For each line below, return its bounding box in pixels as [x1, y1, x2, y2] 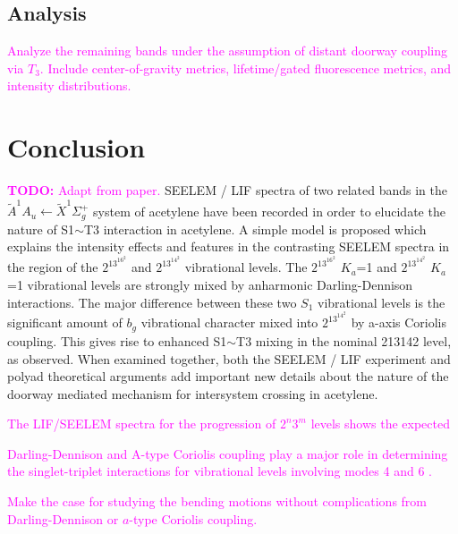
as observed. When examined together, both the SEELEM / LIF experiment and [7, 349, 451, 368]
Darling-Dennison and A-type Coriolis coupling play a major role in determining [7, 444, 448, 462]
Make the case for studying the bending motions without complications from [7, 492, 428, 511]
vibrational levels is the [317, 292, 445, 311]
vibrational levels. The [184, 258, 308, 276]
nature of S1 [7, 219, 75, 238]
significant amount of [7, 313, 123, 332]
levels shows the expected [310, 414, 450, 433]
